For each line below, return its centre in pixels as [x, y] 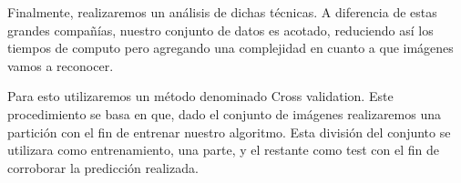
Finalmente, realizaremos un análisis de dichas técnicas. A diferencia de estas [222, 12]
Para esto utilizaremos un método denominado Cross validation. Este [200, 96]
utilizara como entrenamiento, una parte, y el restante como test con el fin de [223, 150]
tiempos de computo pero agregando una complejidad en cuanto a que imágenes [230, 48]
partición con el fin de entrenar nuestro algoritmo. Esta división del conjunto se [229, 132]
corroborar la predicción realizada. [103, 167]
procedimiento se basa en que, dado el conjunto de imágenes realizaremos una [224, 113]
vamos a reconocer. [61, 65]
